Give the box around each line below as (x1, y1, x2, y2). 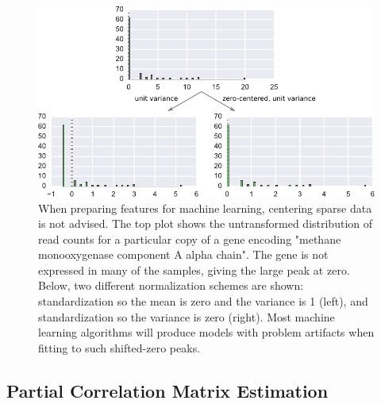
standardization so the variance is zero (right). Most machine (38, 308, 335, 325)
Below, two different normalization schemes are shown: (38, 277, 304, 294)
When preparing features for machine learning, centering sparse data (38, 199, 372, 216)
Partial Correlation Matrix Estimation (6, 378, 329, 402)
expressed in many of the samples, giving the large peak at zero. (38, 261, 350, 278)
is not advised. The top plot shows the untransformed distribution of (38, 215, 373, 232)
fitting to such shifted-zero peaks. (38, 339, 201, 356)
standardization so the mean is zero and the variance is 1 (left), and (38, 293, 368, 310)
